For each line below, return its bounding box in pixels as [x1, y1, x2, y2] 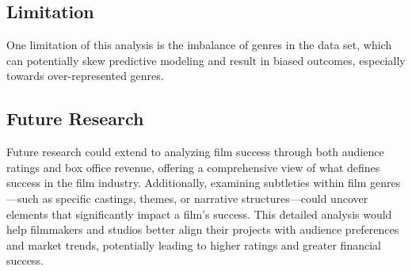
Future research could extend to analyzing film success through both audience [6, 143, 384, 160]
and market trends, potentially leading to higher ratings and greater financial [6, 236, 381, 253]
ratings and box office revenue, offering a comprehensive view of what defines [6, 158, 380, 175]
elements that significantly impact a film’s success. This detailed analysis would [6, 205, 392, 222]
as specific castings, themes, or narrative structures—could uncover [42, 189, 368, 206]
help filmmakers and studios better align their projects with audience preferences [6, 221, 399, 238]
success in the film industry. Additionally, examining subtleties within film [6, 174, 367, 191]
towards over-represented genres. [6, 67, 164, 84]
